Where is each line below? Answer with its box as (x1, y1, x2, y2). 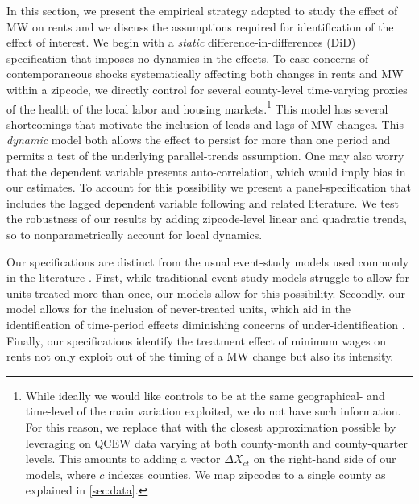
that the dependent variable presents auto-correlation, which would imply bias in (6, 163, 406, 180)
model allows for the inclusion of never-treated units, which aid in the (6, 300, 351, 317)
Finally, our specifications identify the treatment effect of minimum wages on (6, 332, 387, 349)
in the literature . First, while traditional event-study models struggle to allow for (6, 269, 410, 286)
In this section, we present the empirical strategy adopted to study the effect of (6, 2, 398, 19)
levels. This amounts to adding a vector (25, 450, 221, 467)
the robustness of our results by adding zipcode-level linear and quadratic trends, (6, 210, 407, 227)
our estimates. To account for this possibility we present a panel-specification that (6, 179, 411, 196)
